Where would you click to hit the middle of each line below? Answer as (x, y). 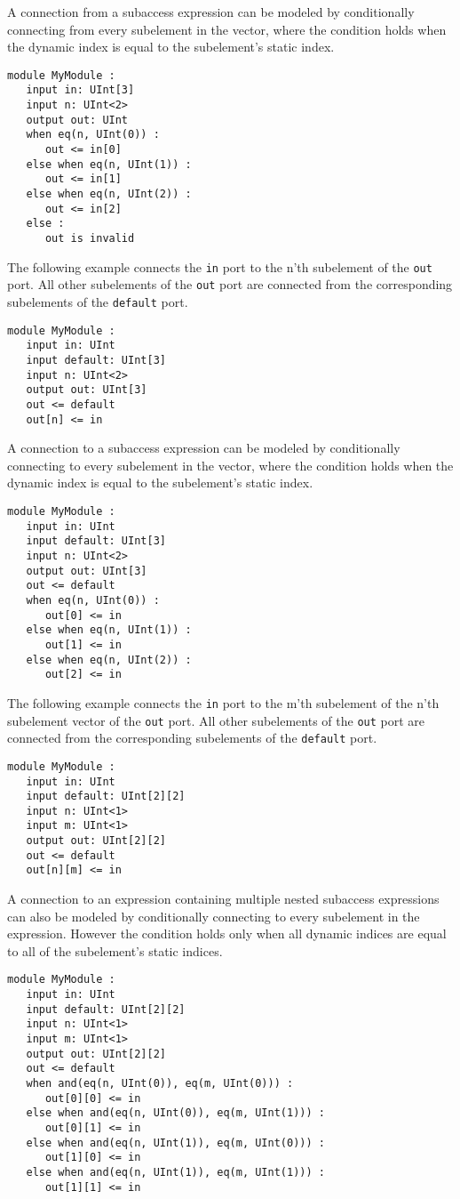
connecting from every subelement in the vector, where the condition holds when (227, 29)
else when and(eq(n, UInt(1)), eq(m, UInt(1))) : (175, 1172)
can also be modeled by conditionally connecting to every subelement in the (214, 916)
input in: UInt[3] (80, 90)
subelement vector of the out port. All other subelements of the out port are (216, 720)
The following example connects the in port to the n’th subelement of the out (220, 266)
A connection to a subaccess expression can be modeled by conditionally (204, 448)
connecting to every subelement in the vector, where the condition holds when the (230, 465)
